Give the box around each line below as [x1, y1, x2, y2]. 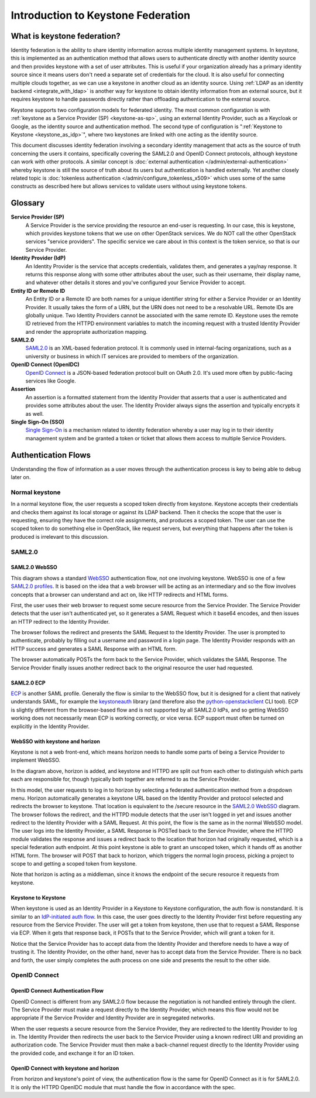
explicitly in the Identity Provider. [11, 723, 90, 730]
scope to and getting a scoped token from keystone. [11, 860, 138, 867]
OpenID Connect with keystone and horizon [11, 1065, 119, 1072]
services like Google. [25, 378, 76, 385]
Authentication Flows [11, 450, 91, 460]
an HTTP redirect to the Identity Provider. [11, 618, 110, 625]
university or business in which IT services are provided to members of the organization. [25, 353, 239, 360]
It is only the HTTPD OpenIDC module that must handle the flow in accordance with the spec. [11, 1083, 236, 1090]
